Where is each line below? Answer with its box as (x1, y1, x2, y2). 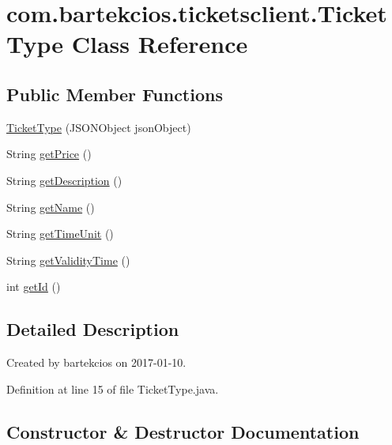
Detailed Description (6, 317, 179, 341)
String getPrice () (6, 145, 92, 162)
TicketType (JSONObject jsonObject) (6, 119, 191, 135)
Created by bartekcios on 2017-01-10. (6, 354, 187, 371)
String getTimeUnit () (6, 225, 114, 242)
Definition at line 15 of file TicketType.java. (6, 380, 219, 397)
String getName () (6, 198, 95, 215)
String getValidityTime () (6, 251, 130, 268)
